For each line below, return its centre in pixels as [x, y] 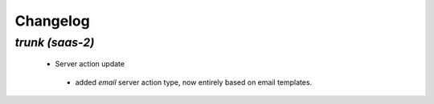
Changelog [52, 21]
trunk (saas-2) [55, 42]
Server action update [90, 64]
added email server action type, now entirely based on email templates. [194, 82]
